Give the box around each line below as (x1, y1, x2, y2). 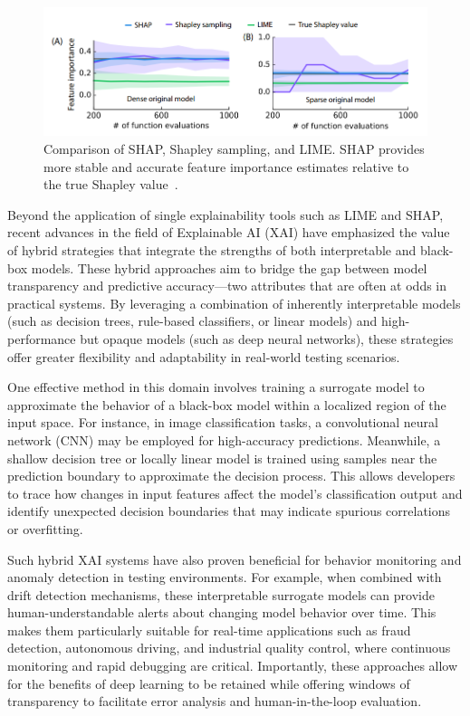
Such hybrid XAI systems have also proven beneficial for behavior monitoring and (7, 549, 462, 568)
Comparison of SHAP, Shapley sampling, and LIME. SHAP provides (43, 139, 425, 158)
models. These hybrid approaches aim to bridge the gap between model (31, 258, 427, 277)
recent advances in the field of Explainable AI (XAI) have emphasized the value (7, 223, 450, 242)
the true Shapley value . (43, 175, 178, 194)
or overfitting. (7, 519, 83, 538)
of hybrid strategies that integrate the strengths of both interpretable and (7, 241, 417, 259)
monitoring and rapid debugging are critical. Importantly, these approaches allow (7, 656, 458, 675)
